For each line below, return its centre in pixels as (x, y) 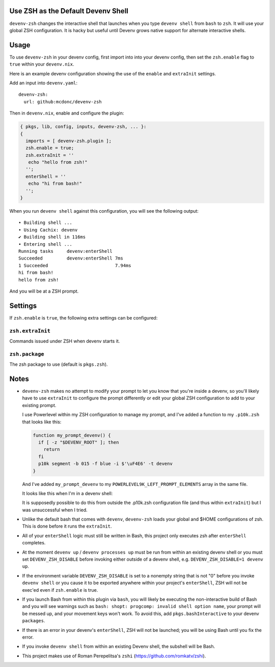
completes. (34, 543)
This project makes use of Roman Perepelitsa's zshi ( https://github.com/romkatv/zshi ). (114, 656)
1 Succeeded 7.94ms (75, 265)
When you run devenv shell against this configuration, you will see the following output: (104, 211)
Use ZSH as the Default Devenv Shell (69, 11)
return (52, 449)
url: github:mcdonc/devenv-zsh (63, 101)
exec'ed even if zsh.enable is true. (60, 590)
